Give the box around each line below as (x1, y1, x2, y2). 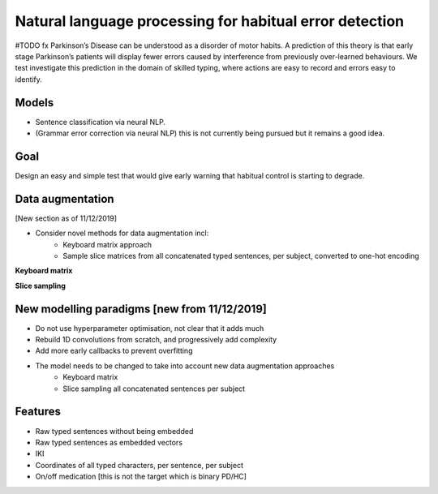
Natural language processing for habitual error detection (15, 12, 405, 30)
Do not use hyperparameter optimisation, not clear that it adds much (35, 323, 264, 333)
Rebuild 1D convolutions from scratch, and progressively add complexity (35, 335, 277, 345)
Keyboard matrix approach (62, 239, 152, 249)
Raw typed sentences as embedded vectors (35, 437, 182, 447)
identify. (15, 74, 42, 84)
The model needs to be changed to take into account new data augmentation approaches (35, 361, 335, 371)
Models (15, 96, 54, 110)
